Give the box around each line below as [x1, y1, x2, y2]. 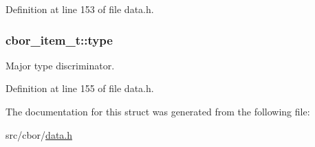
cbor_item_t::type [6, 31, 113, 48]
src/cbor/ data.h [6, 127, 73, 142]
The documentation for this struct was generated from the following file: [6, 104, 310, 118]
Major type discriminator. [6, 58, 115, 72]
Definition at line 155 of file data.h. [6, 81, 154, 95]
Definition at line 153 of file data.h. [6, 2, 154, 16]
